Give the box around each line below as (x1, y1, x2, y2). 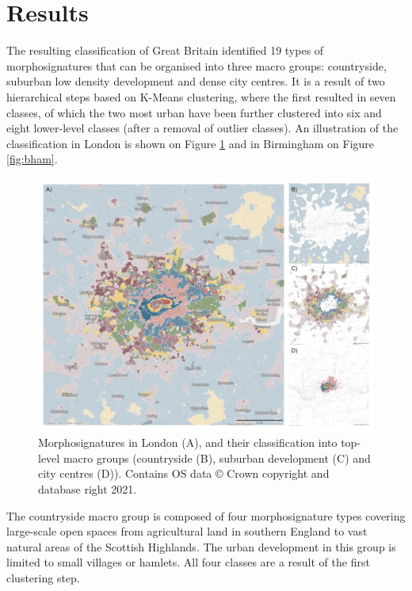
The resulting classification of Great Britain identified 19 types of (6, 42, 324, 59)
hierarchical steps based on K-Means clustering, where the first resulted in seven (6, 88, 396, 105)
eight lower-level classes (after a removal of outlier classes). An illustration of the (6, 120, 399, 136)
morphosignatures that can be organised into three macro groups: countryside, (6, 57, 387, 74)
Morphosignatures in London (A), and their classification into (38, 434, 338, 451)
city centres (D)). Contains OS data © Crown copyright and (38, 465, 330, 482)
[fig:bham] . (6, 151, 58, 167)
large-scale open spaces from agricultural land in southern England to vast (6, 523, 368, 540)
